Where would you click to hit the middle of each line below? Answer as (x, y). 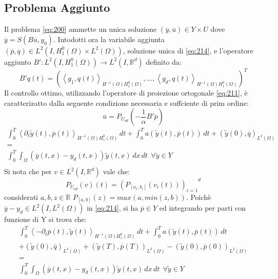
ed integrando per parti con (202, 208)
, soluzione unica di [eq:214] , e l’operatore (188, 50)
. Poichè (198, 197)
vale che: (116, 171)
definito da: (164, 61)
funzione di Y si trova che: (45, 219)
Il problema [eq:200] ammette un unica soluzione (81, 29)
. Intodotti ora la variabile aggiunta (109, 39)
